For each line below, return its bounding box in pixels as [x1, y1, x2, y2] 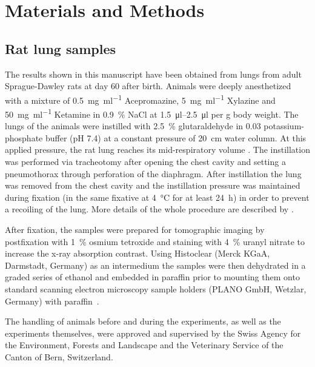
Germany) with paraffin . [5, 294, 99, 307]
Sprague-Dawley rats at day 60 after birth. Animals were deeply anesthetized [5, 79, 291, 92]
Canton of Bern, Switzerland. [5, 350, 113, 363]
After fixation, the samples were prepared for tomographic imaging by [5, 223, 265, 236]
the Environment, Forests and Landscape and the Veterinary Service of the [5, 338, 283, 351]
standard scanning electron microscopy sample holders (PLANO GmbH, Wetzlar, [5, 282, 307, 295]
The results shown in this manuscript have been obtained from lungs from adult [5, 67, 302, 80]
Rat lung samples [5, 39, 116, 58]
